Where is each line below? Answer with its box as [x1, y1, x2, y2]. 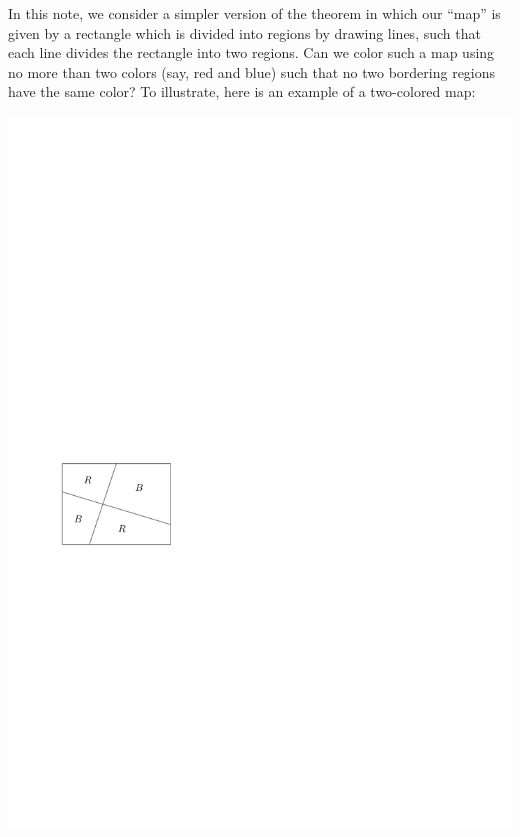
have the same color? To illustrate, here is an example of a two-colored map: [8, 81, 476, 102]
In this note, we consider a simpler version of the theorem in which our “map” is [8, 3, 501, 23]
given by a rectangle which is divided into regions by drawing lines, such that [8, 22, 481, 43]
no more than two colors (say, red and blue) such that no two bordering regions [8, 61, 496, 82]
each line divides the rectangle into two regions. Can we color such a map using [8, 42, 495, 63]
